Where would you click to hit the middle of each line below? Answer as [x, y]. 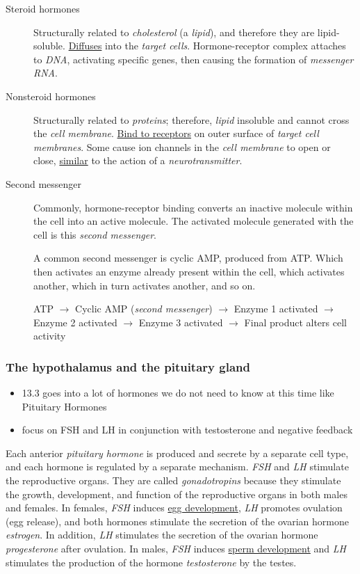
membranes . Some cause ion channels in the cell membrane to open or [182, 146]
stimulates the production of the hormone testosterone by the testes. [151, 562]
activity [50, 336]
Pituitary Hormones [64, 406]
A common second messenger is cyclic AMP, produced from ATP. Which [188, 258]
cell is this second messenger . [95, 234]
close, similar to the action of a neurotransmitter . [138, 160]
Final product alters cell [295, 322]
